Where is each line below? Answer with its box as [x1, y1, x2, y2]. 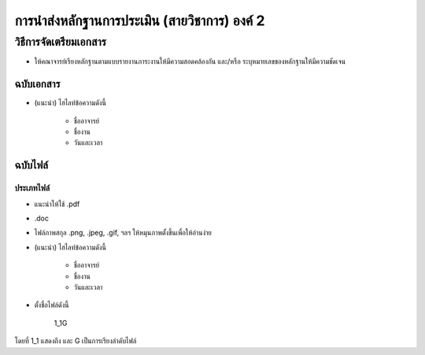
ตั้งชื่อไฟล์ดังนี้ [34, 300, 70, 310]
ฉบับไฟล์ [14, 158, 49, 172]
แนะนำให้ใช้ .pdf [34, 199, 80, 209]
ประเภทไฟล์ [14, 183, 50, 194]
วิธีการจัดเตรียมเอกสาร [14, 35, 106, 49]
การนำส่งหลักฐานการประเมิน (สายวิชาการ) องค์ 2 [14, 12, 265, 29]
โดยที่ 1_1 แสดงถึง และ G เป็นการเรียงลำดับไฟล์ [14, 336, 137, 346]
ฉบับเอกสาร [14, 77, 61, 91]
